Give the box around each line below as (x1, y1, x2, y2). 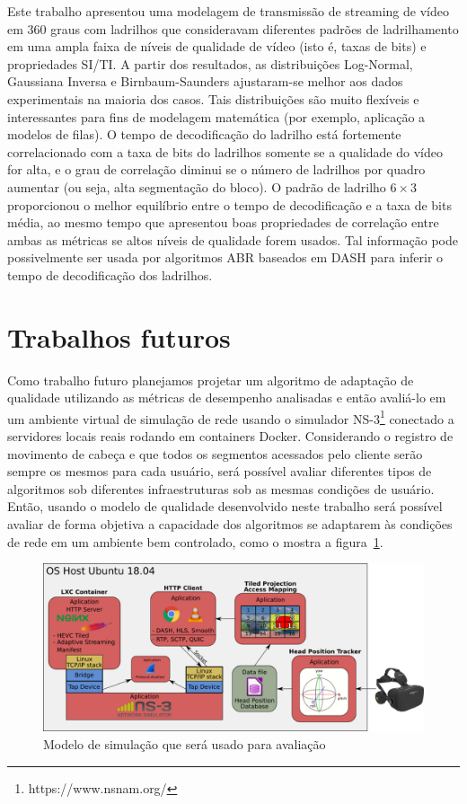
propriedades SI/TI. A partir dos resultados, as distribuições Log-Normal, (7, 54, 413, 73)
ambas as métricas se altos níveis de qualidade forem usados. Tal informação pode (7, 230, 458, 249)
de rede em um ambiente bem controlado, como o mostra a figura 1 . (7, 532, 383, 551)
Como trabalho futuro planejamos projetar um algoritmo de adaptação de (7, 370, 414, 389)
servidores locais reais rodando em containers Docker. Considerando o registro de (7, 427, 454, 446)
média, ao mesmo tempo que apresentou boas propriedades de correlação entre (7, 213, 439, 232)
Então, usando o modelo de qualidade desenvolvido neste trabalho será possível (7, 497, 443, 516)
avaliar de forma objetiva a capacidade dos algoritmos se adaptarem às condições (7, 515, 453, 534)
